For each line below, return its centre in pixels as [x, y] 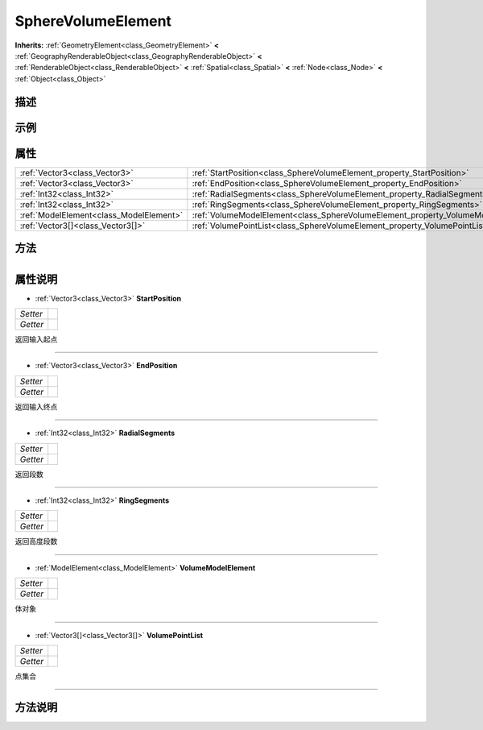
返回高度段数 [36, 541]
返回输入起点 [36, 339]
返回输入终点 [36, 406]
